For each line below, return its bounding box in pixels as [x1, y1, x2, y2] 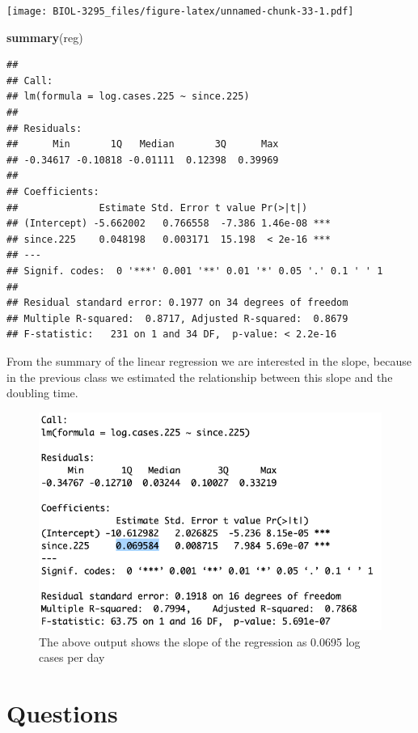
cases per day [39, 649, 105, 666]
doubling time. [6, 384, 78, 401]
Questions [6, 697, 118, 730]
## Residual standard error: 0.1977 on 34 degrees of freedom [6, 297, 348, 309]
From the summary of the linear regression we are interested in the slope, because [6, 352, 412, 369]
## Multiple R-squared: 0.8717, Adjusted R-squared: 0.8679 [6, 312, 348, 324]
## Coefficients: [6, 186, 99, 197]
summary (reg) [6, 28, 83, 45]
